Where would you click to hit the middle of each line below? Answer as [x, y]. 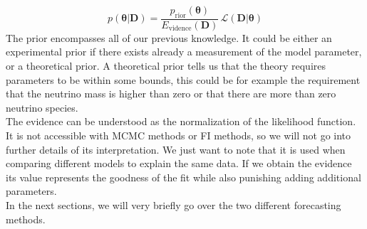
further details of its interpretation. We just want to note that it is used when [176, 149]
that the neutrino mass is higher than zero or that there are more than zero [171, 94]
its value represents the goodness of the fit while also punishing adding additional [183, 177]
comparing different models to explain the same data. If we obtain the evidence [179, 163]
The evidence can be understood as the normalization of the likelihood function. [181, 121]
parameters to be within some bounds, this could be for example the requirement [183, 79]
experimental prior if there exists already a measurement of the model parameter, [184, 52]
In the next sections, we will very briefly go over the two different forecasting [174, 204]
